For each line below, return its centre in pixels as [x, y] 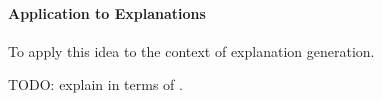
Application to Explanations [107, 12]
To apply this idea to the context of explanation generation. [191, 50]
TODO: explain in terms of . [95, 84]
